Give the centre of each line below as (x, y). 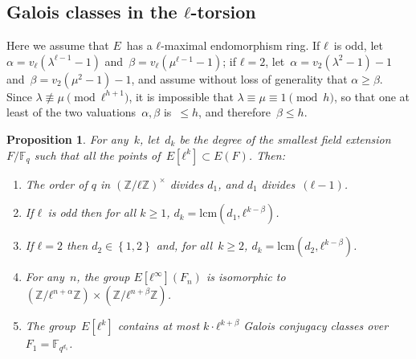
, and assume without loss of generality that (239, 78)
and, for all (184, 245)
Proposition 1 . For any (67, 139)
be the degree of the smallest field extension (285, 139)
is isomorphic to (246, 277)
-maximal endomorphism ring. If (241, 45)
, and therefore (235, 112)
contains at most (159, 326)
